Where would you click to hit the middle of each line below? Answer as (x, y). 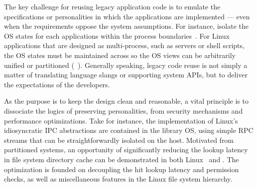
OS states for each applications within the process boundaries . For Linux (117, 35)
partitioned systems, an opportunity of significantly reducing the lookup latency (126, 150)
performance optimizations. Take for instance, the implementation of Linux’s (121, 120)
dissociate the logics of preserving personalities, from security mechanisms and (124, 110)
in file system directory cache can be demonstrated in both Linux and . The (122, 159)
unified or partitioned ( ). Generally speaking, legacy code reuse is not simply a (126, 65)
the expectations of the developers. (57, 84)
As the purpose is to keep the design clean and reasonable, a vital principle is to (126, 101)
